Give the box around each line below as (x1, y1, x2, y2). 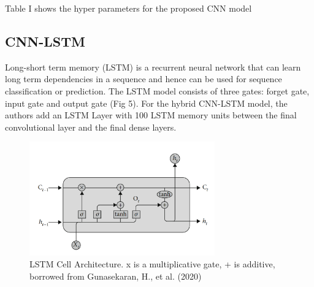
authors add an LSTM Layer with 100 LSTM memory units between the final (5, 109, 297, 121)
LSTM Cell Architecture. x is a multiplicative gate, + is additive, (29, 258, 275, 270)
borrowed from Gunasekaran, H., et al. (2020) (29, 269, 202, 282)
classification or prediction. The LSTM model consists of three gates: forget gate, (5, 84, 310, 97)
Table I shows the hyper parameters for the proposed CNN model (5, 2, 252, 14)
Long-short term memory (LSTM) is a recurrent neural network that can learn (5, 60, 301, 73)
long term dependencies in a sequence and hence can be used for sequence (5, 72, 282, 85)
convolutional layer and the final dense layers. (5, 120, 177, 133)
